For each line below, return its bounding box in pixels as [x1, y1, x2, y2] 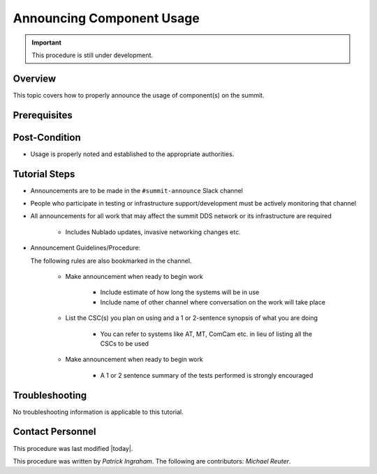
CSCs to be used [100, 339, 149, 348]
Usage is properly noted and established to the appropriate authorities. [30, 150, 235, 158]
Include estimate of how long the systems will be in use [100, 288, 260, 296]
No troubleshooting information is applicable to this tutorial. [13, 408, 184, 416]
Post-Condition [13, 131, 81, 143]
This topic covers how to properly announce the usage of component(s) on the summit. [13, 91, 265, 99]
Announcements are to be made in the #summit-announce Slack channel [30, 186, 244, 194]
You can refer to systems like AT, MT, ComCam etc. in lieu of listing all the [100, 330, 313, 338]
